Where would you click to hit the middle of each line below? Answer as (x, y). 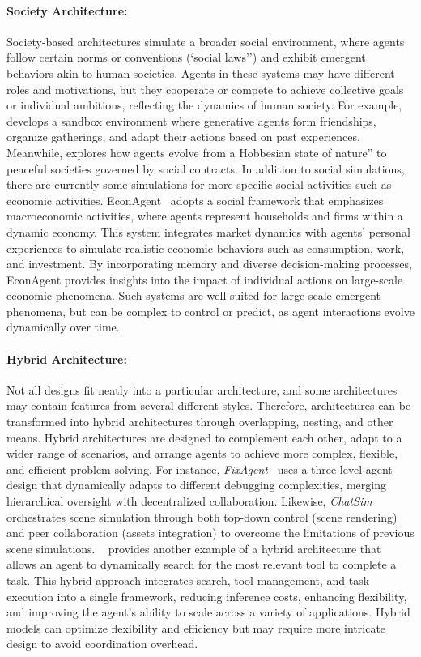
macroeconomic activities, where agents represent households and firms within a (205, 216)
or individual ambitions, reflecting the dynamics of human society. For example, (204, 105)
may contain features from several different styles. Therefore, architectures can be (209, 405)
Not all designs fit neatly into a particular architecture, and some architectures (202, 389)
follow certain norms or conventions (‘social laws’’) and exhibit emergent (186, 57)
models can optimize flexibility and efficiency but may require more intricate (196, 627)
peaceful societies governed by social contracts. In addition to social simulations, (206, 168)
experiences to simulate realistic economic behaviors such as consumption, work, (206, 247)
